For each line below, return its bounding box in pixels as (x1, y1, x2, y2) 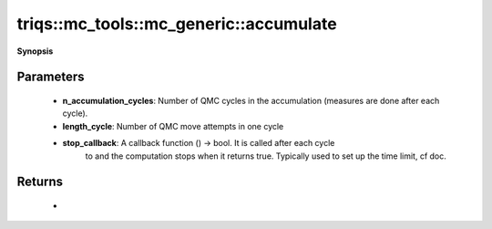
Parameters (16, 69, 85, 85)
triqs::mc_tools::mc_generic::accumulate (16, 14, 337, 34)
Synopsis (16, 46, 54, 57)
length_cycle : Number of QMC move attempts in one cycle (62, 120, 284, 131)
